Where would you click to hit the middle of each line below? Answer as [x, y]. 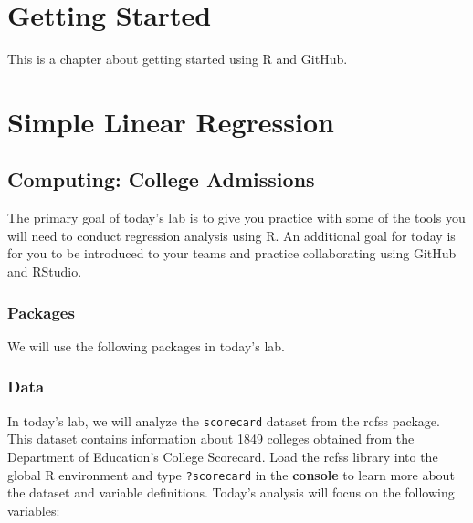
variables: [34, 510]
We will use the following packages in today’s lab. [146, 345]
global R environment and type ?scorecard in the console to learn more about [231, 474]
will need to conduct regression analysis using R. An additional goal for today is [231, 235]
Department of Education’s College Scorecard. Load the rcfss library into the [223, 456]
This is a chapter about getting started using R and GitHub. [178, 59]
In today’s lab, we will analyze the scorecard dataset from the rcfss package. [224, 420]
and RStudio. [45, 272]
